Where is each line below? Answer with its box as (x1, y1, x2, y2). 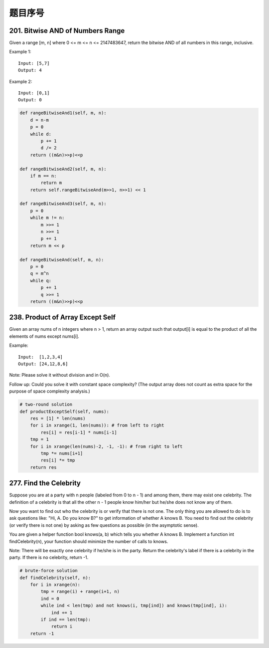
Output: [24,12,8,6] (18, 361, 68, 367)
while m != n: (30, 215, 65, 220)
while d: (30, 131, 52, 137)
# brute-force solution (19, 568, 78, 574)
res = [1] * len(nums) (30, 416, 86, 421)
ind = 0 (40, 596, 60, 601)
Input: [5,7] (18, 60, 50, 66)
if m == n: (30, 173, 57, 179)
